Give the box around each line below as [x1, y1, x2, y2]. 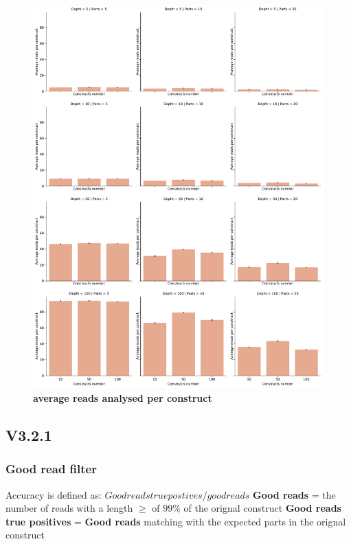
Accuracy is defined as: [5, 487, 102, 501]
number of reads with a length [5, 501, 133, 515]
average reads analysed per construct [33, 390, 212, 405]
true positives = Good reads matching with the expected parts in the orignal [5, 514, 346, 528]
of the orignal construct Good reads [183, 501, 341, 515]
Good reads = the [253, 487, 336, 501]
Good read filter [5, 460, 97, 477]
